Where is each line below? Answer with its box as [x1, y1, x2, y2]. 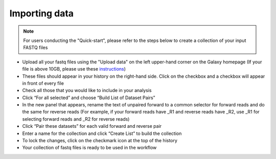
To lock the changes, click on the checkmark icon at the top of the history [22, 138, 177, 144]
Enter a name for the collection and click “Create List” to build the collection [22, 130, 182, 137]
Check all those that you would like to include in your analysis [22, 87, 152, 94]
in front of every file [22, 80, 64, 86]
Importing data [9, 8, 74, 19]
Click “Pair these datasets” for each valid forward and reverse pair [22, 123, 162, 129]
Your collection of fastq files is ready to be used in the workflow [22, 145, 157, 151]
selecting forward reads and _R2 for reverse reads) [22, 116, 130, 122]
